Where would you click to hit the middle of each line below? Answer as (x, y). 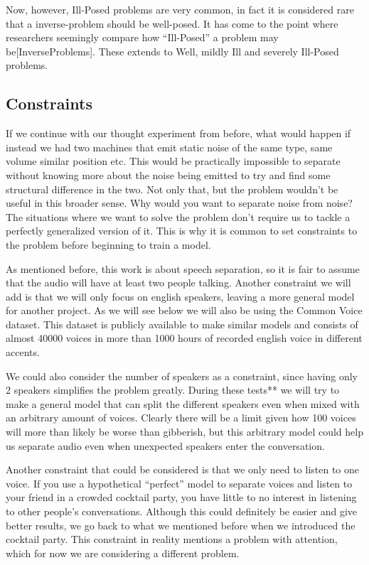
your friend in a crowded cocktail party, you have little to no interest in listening (181, 497)
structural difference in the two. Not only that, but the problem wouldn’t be (172, 189)
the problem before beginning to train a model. (108, 244)
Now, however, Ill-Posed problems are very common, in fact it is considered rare (180, 9)
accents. (23, 352)
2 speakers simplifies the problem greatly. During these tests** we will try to (173, 390)
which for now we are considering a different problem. (123, 553)
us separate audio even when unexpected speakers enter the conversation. (165, 445)
